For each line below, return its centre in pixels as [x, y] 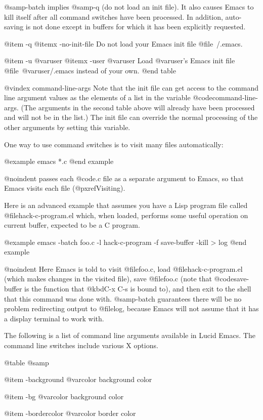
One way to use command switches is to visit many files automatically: [114, 144]
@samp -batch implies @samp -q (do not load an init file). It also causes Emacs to [129, 7]
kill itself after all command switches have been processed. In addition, [114, 16]
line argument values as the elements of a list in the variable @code [108, 97]
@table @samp [27, 362]
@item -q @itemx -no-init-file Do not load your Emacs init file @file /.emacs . [123, 43]
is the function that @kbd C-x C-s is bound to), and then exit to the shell [138, 289]
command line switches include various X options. [81, 345]
